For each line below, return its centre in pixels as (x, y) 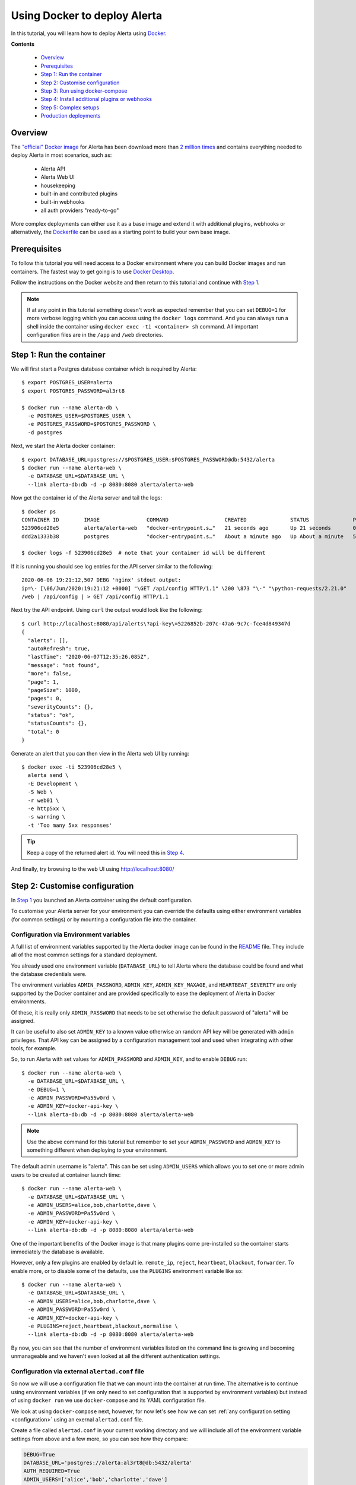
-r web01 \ (43, 800)
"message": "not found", (64, 665)
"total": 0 (43, 732)
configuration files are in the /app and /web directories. (95, 335)
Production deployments (71, 116)
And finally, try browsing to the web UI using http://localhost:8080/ (93, 869)
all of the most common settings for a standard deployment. (84, 955)
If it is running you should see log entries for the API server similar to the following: (112, 566)
